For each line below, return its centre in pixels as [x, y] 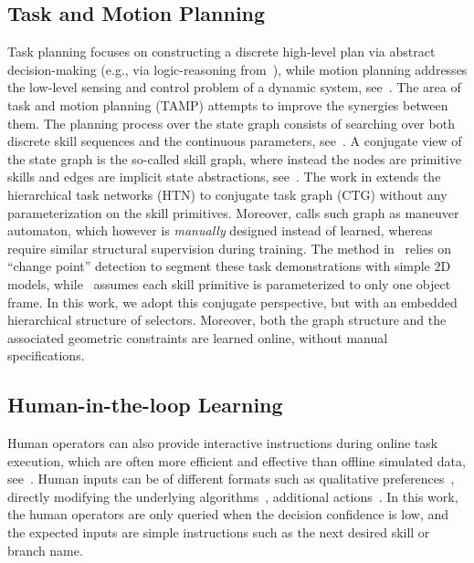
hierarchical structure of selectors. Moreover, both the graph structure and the [227, 320]
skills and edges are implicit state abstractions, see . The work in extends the [224, 177]
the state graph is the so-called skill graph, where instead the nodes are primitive [234, 158]
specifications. [46, 355]
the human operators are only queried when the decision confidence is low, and [228, 514]
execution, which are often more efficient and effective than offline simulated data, [237, 460]
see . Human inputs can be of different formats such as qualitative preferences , [231, 479]
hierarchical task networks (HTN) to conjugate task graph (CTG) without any [227, 194]
